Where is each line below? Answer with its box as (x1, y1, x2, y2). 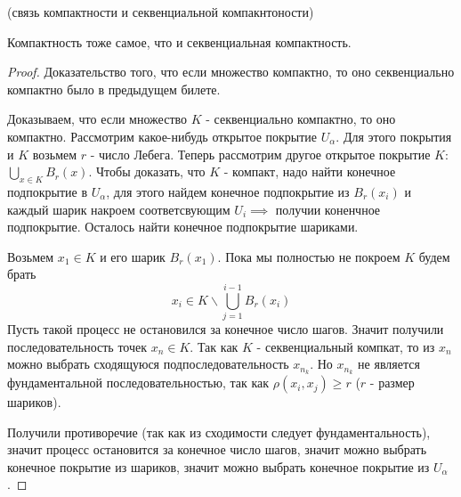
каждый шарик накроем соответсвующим (7, 200, 230, 218)
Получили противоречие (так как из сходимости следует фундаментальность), (7, 422, 431, 441)
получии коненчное (275, 200, 381, 218)
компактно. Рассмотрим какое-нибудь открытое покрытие (7, 126, 318, 145)
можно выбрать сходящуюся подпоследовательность (7, 354, 289, 373)
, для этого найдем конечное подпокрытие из (106, 182, 350, 200)
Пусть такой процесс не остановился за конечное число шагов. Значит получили (7, 320, 444, 338)
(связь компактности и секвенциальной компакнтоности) (7, 3, 314, 20)
